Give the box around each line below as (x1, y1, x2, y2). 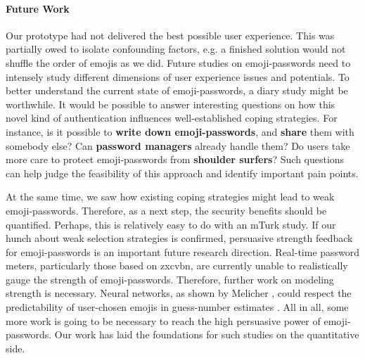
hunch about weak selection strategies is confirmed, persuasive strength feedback (6, 231, 353, 245)
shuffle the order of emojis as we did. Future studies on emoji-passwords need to (6, 55, 351, 70)
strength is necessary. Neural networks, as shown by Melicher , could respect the (6, 286, 352, 300)
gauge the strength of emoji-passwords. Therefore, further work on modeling (6, 271, 334, 286)
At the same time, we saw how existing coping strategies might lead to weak (6, 189, 335, 204)
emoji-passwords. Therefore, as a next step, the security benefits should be (6, 203, 327, 217)
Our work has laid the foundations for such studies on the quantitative (54, 327, 359, 342)
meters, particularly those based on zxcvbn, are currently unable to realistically (6, 258, 348, 273)
